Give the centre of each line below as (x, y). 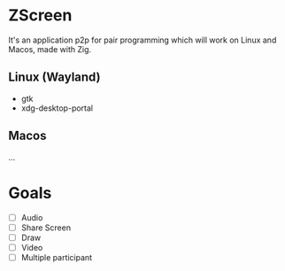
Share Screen (46, 228)
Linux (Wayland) (54, 77)
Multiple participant (57, 257)
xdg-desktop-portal (57, 108)
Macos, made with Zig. (50, 49)
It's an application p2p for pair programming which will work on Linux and (142, 40)
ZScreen (40, 15)
